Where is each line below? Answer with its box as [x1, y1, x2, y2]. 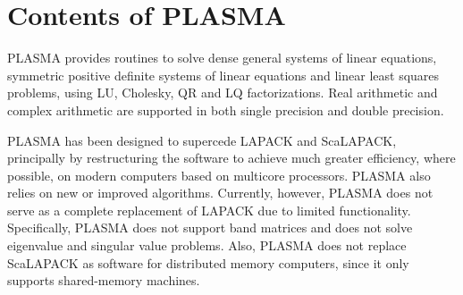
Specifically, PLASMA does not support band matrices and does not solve [7, 218, 413, 237]
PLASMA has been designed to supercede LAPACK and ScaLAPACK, [7, 131, 397, 149]
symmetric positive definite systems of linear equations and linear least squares [7, 65, 440, 84]
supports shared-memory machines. [7, 271, 200, 290]
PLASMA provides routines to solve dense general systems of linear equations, [7, 48, 437, 67]
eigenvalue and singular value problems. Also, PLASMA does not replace [7, 236, 407, 255]
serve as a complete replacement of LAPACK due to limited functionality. [7, 200, 411, 219]
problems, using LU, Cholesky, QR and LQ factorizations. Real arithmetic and [7, 83, 438, 102]
